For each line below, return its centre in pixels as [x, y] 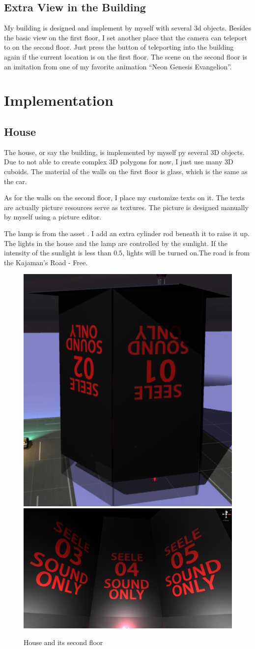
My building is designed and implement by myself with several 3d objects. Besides [127, 28]
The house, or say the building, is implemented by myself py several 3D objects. [124, 152]
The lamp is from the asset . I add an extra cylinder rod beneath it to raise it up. [127, 233]
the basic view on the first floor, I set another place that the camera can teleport [126, 37]
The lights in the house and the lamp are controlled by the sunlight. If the [116, 243]
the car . [15, 181]
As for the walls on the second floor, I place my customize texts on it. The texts [125, 198]
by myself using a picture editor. [53, 217]
